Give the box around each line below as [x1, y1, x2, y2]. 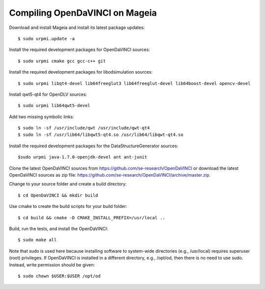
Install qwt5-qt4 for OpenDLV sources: [9, 91, 87, 97]
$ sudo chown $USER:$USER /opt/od [18, 273, 101, 279]
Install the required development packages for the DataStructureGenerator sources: [9, 143, 179, 149]
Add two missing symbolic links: [9, 113, 75, 120]
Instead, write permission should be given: [9, 262, 95, 267]
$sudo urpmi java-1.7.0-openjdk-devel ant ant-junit [18, 155, 147, 160]
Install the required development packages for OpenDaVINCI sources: [9, 47, 150, 53]
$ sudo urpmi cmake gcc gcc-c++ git [18, 58, 106, 64]
